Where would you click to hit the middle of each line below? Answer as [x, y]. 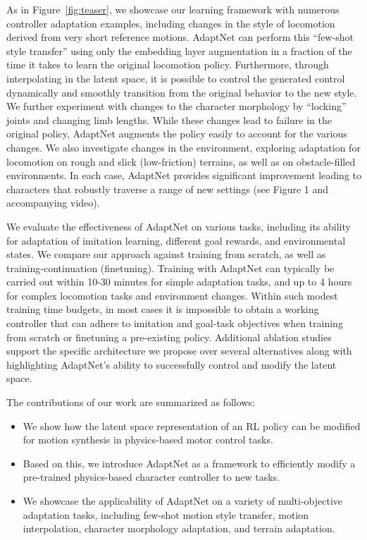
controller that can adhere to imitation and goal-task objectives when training [175, 323]
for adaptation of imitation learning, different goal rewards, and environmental [176, 240]
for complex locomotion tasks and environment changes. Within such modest [172, 295]
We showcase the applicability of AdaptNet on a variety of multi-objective [183, 501]
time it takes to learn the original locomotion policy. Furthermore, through [168, 65]
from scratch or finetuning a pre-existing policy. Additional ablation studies [169, 337]
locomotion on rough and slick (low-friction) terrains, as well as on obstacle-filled [181, 161]
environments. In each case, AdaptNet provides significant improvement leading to [184, 175]
